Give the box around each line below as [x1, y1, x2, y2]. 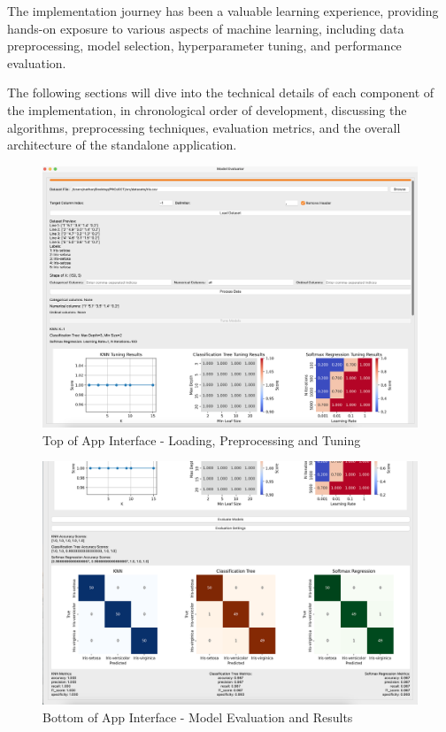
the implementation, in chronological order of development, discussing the [7, 100, 407, 119]
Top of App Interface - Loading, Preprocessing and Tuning [42, 430, 361, 449]
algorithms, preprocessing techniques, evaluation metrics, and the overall [7, 118, 401, 136]
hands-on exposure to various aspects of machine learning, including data [7, 19, 404, 37]
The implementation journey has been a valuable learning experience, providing [7, 2, 439, 19]
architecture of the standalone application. [7, 135, 237, 154]
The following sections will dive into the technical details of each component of [7, 83, 434, 102]
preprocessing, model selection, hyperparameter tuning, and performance [7, 36, 402, 55]
